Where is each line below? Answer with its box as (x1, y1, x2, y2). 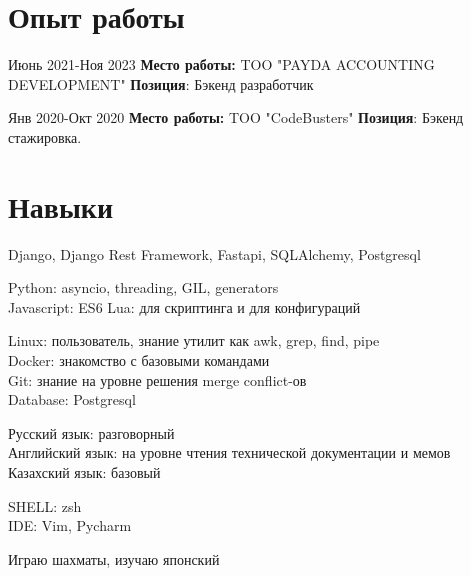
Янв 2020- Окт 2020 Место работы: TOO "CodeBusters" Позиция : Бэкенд (8, 107, 464, 128)
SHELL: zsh (8, 495, 82, 516)
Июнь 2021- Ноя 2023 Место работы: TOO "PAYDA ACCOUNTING (8, 54, 435, 75)
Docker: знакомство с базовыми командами (8, 350, 270, 370)
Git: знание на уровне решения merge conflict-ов (8, 369, 307, 390)
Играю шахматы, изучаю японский (8, 548, 220, 569)
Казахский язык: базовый (8, 461, 161, 482)
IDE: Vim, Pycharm (8, 515, 132, 536)
